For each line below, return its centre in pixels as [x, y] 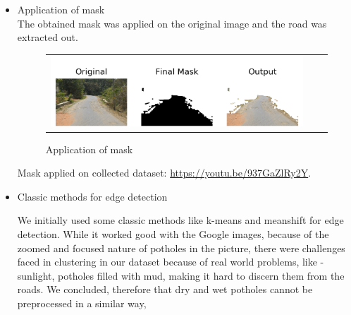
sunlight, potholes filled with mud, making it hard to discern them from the [181, 275]
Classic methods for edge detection [92, 196]
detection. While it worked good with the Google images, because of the [173, 233]
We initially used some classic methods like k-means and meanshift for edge [180, 220]
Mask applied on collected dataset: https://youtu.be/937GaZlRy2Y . [164, 173]
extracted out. [48, 37]
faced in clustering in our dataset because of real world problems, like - [171, 262]
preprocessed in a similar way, [82, 303]
